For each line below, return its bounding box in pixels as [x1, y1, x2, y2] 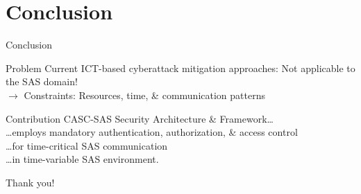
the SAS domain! [6, 74, 78, 89]
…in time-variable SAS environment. [6, 152, 159, 166]
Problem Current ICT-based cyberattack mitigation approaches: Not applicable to [6, 60, 355, 75]
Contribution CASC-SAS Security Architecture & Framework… [6, 111, 274, 125]
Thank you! [6, 175, 55, 189]
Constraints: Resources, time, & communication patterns [24, 87, 265, 102]
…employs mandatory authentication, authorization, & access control [6, 125, 298, 139]
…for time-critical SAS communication [6, 138, 168, 152]
